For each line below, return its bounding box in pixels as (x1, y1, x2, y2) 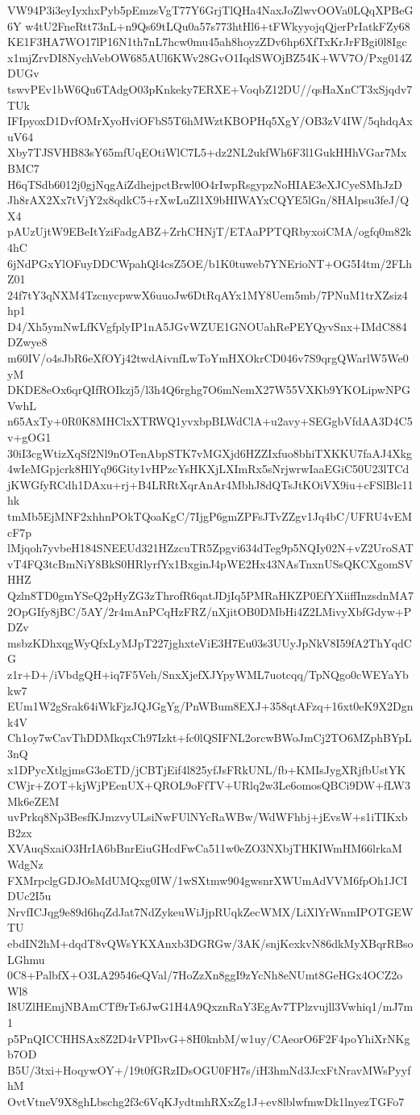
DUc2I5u (7, 887, 52, 904)
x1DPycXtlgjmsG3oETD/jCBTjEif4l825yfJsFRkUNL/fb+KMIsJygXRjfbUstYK (7, 761, 406, 778)
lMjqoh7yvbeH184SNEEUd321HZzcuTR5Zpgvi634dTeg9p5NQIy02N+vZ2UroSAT (7, 539, 414, 556)
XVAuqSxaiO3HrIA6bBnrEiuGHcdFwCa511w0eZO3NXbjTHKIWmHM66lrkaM (7, 840, 402, 857)
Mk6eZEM (7, 792, 60, 809)
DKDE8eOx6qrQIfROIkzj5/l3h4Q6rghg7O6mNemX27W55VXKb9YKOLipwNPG (7, 381, 410, 398)
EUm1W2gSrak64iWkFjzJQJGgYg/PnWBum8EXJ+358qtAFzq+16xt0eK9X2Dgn (7, 698, 414, 715)
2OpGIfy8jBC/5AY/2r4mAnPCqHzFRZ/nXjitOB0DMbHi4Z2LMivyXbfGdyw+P (7, 602, 412, 619)
